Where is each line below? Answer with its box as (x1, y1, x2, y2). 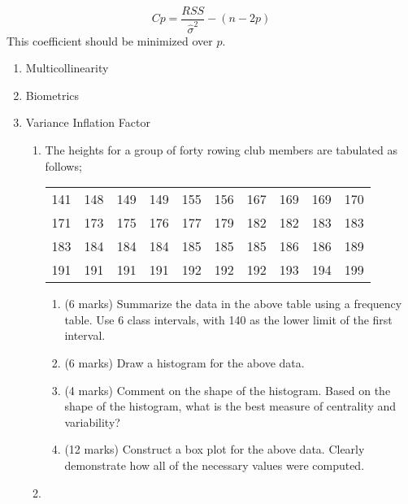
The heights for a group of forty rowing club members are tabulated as (45, 141, 397, 158)
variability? (64, 413, 120, 430)
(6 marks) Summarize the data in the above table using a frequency (64, 295, 402, 312)
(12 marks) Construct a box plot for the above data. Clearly (64, 441, 365, 458)
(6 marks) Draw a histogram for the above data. (64, 354, 305, 371)
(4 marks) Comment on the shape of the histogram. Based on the (64, 381, 391, 398)
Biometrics (25, 86, 80, 103)
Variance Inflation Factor (25, 114, 150, 131)
